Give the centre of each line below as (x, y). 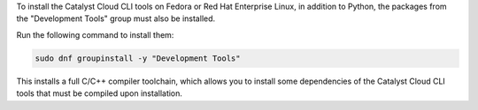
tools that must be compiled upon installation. (100, 93)
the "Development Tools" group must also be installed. (116, 18)
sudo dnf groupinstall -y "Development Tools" (138, 58)
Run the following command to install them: (95, 34)
